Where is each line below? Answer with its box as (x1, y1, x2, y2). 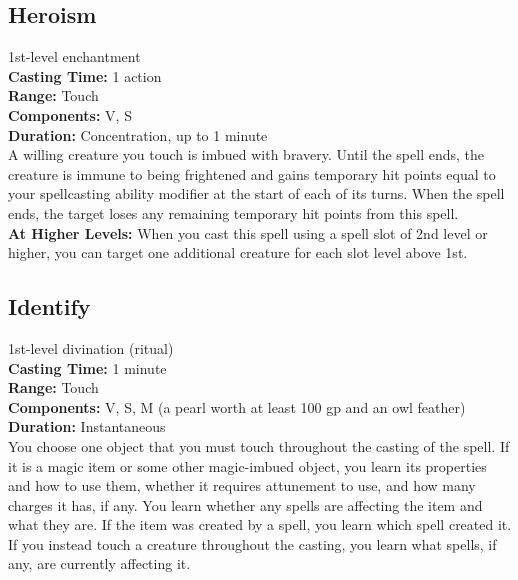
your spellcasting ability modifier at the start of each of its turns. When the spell (8, 183, 505, 204)
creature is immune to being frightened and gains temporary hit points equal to (8, 163, 496, 184)
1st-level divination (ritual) (8, 337, 174, 358)
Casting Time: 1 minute (8, 357, 167, 378)
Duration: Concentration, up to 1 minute (8, 124, 268, 145)
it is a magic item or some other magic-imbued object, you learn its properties (8, 455, 487, 476)
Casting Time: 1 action (8, 65, 162, 86)
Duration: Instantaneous (8, 416, 166, 437)
